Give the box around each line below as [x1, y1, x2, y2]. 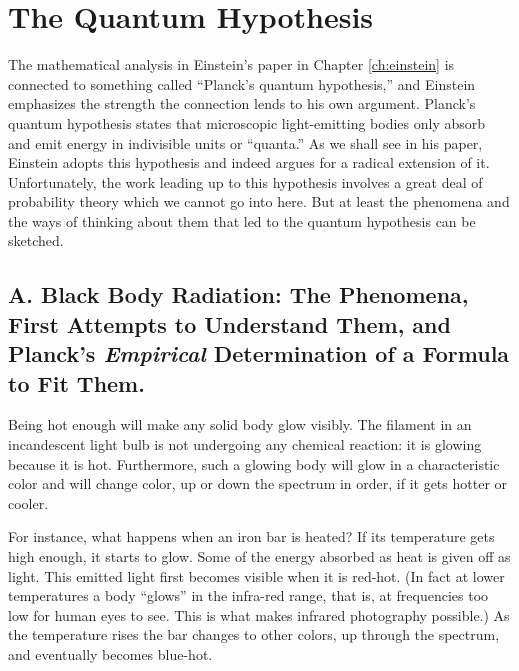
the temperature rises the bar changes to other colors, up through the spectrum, [8, 624, 500, 645]
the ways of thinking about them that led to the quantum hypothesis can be [8, 210, 476, 231]
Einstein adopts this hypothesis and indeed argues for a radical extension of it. [8, 152, 490, 173]
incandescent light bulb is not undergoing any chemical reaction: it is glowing [8, 434, 482, 455]
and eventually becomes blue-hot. [8, 643, 213, 664]
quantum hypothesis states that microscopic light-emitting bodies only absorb [8, 112, 486, 133]
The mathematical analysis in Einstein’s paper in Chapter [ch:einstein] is [8, 54, 455, 75]
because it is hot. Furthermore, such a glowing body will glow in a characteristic [8, 453, 500, 474]
